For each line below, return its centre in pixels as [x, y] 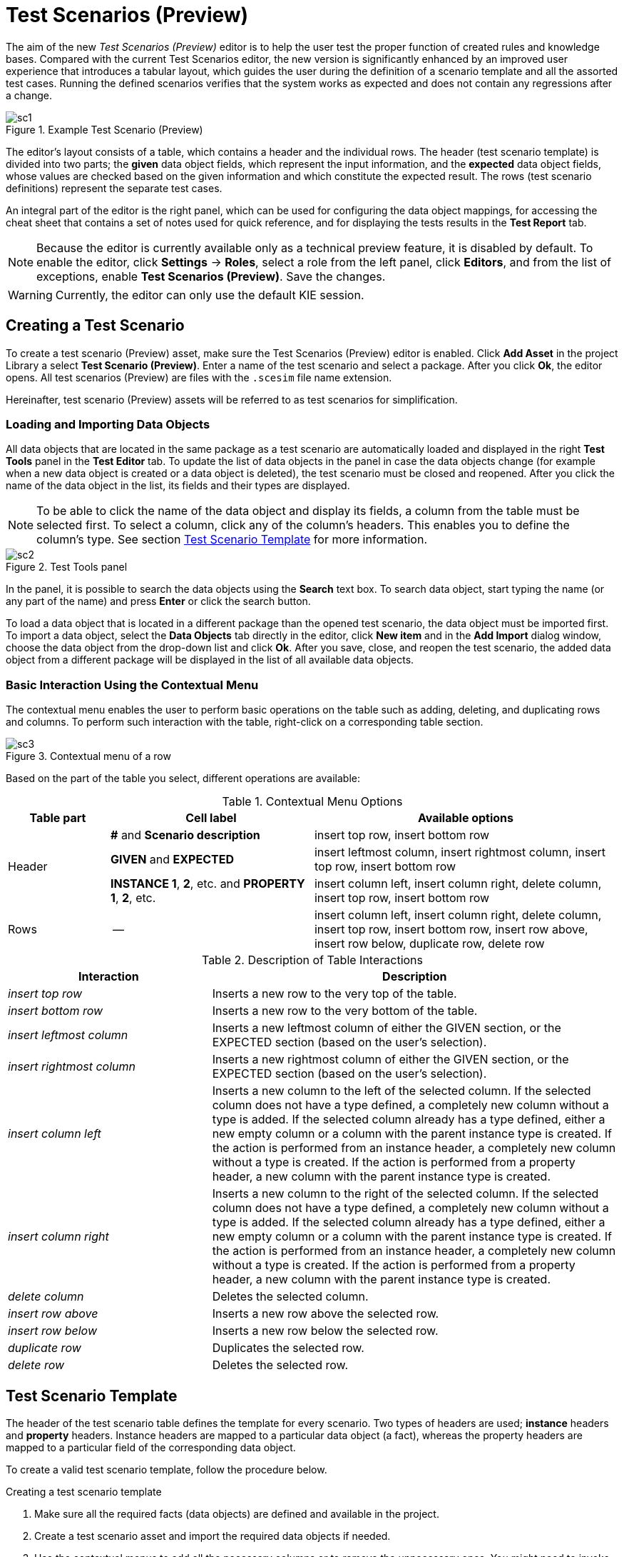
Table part [58, 818]
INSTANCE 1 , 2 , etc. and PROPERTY [208, 884]
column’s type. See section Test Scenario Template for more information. [232, 540]
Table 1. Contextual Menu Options [312, 802]
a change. [29, 95]
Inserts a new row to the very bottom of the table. [345, 1011]
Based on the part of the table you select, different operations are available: [183, 778]
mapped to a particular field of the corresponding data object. [151, 1447]
